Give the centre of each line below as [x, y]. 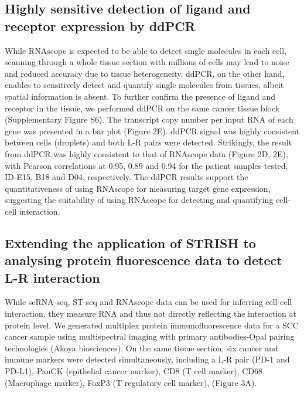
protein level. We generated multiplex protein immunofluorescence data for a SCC [152, 325]
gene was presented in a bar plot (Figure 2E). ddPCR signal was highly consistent [152, 131]
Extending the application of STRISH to [130, 243]
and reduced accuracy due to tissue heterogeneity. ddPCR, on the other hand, [145, 73]
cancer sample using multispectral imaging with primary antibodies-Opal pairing [150, 336]
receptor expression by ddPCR [100, 26]
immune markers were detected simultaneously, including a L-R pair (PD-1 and [147, 359]
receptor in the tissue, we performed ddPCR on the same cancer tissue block [142, 108]
